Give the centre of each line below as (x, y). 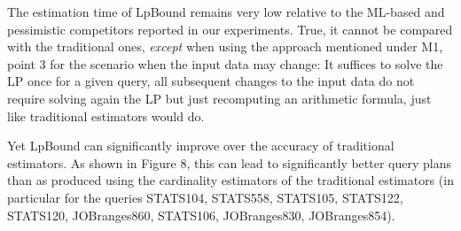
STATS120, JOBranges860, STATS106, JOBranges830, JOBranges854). (201, 215)
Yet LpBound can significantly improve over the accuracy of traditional (201, 146)
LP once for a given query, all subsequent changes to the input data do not (211, 81)
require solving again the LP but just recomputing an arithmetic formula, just (219, 98)
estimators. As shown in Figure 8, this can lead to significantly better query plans (230, 162)
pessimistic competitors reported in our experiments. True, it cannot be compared (230, 29)
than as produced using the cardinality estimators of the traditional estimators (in (230, 180)
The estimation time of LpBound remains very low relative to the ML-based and (226, 12)
